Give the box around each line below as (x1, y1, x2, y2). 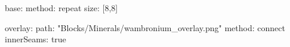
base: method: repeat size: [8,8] (5, 2, 118, 14)
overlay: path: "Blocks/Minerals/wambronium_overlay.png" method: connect (5, 21, 285, 33)
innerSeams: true (5, 33, 66, 45)
